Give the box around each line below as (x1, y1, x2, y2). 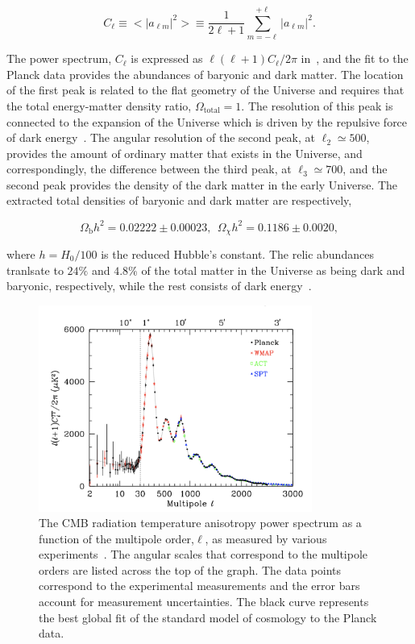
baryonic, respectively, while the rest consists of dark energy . (6, 277, 312, 294)
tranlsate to (6, 261, 64, 278)
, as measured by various (205, 530, 327, 546)
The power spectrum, (6, 50, 112, 67)
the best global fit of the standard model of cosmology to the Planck (39, 609, 377, 625)
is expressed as (131, 50, 203, 67)
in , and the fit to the (301, 50, 409, 67)
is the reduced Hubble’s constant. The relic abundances (101, 246, 374, 263)
